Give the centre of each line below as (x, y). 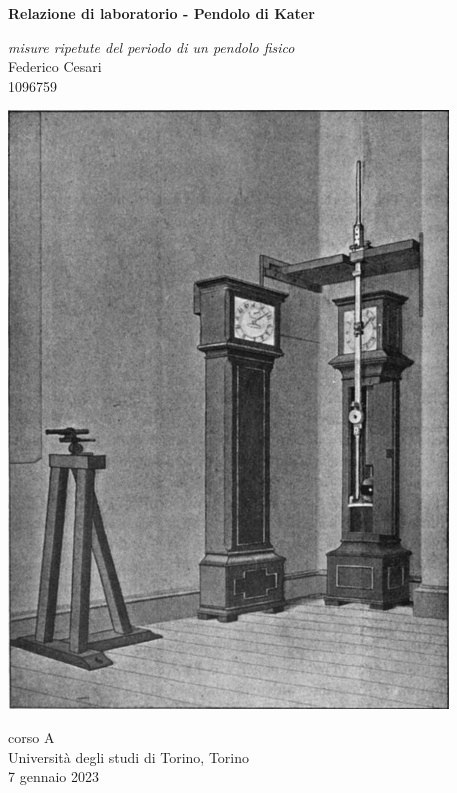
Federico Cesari (55, 66)
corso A (31, 736)
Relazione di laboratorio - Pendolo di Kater (161, 13)
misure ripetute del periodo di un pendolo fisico (151, 46)
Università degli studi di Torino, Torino (129, 756)
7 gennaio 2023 (53, 776)
